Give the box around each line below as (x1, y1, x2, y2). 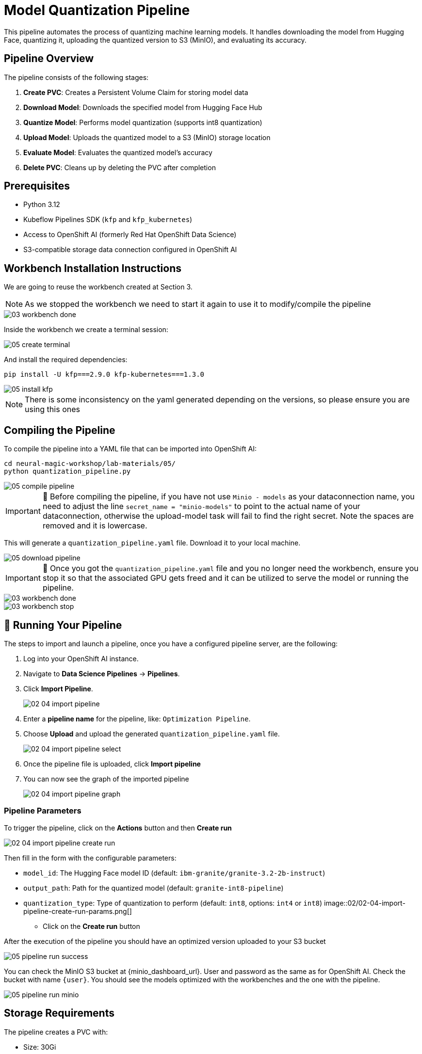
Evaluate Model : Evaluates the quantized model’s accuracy (23, 148, 212, 157)
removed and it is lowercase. (42, 521, 147, 531)
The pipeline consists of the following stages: (4, 73, 149, 81)
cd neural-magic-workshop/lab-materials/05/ (4, 460, 176, 468)
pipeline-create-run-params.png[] (23, 907, 132, 915)
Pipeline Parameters (4, 806, 81, 816)
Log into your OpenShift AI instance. (23, 654, 139, 663)
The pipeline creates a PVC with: (4, 1027, 108, 1036)
